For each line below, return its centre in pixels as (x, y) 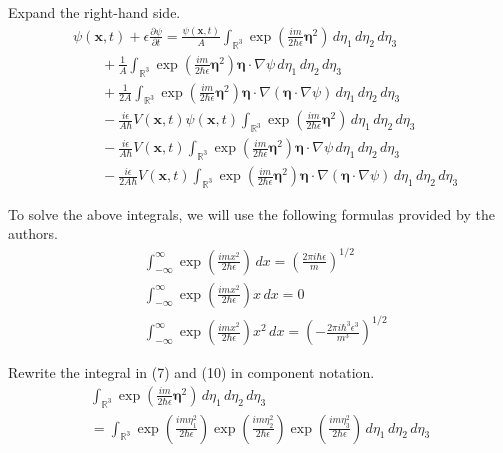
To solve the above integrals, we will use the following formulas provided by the (251, 213)
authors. (33, 233)
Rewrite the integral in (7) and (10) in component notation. (191, 372)
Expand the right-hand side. (94, 12)
